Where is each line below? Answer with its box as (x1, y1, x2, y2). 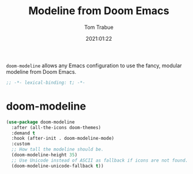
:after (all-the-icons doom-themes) (11, 124, 101, 130)
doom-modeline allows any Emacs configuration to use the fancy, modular (6, 62, 182, 69)
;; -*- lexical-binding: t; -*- (6, 80, 85, 86)
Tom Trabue (84, 24, 114, 31)
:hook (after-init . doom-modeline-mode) (11, 136, 115, 142)
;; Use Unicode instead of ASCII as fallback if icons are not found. (11, 157, 188, 163)
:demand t (11, 130, 35, 136)
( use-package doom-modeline (6, 119, 75, 125)
